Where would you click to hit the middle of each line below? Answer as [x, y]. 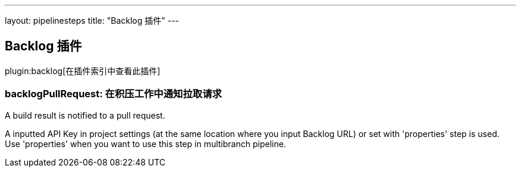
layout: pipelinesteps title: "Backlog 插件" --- [92, 20]
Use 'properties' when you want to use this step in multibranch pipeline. [145, 144]
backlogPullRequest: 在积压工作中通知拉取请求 [113, 94]
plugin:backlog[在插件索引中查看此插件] [83, 71]
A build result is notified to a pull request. [85, 115]
